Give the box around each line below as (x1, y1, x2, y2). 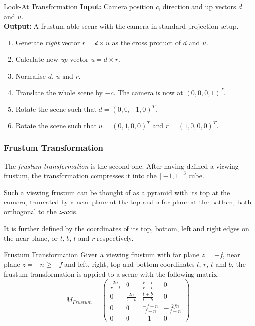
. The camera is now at (113, 87, 183, 97)
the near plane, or (4, 233, 58, 243)
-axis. (62, 206, 78, 216)
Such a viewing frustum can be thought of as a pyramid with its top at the (4, 187, 230, 197)
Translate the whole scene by (15, 87, 103, 97)
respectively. (96, 233, 134, 243)
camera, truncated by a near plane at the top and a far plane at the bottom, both (4, 197, 252, 207)
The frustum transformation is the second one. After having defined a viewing (4, 161, 239, 171)
